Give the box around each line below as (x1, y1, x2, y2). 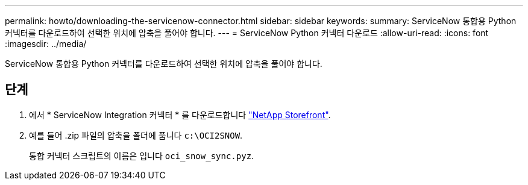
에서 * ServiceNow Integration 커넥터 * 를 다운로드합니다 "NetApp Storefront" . (29, 109, 331, 120)
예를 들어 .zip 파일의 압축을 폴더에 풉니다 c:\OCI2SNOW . (29, 130, 243, 140)
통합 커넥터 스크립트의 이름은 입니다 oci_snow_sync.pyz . (29, 150, 254, 161)
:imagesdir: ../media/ (5, 39, 87, 49)
